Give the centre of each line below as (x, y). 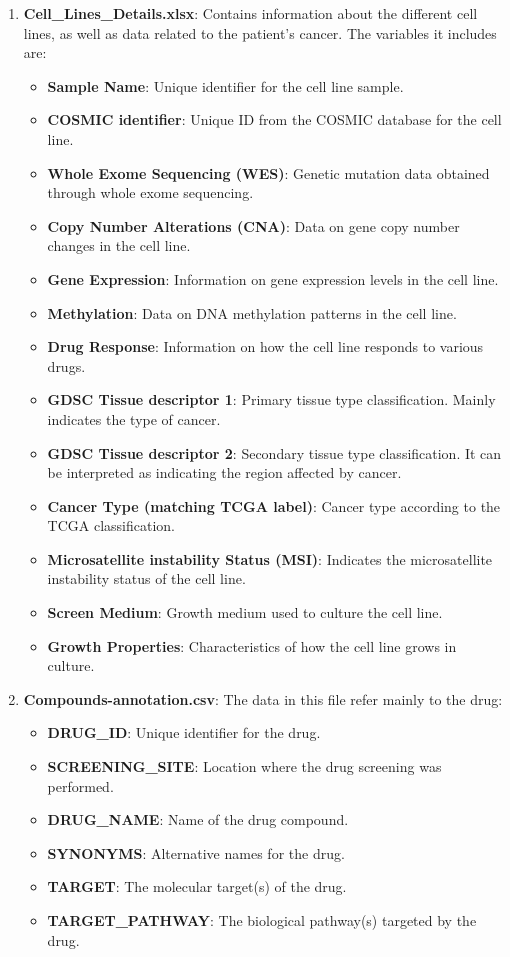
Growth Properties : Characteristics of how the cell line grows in (252, 645)
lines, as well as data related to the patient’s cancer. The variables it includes (260, 32)
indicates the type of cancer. (134, 418)
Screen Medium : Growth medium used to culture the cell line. (245, 612)
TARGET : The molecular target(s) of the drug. (197, 886)
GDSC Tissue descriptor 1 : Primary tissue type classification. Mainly (271, 399)
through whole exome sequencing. (150, 192)
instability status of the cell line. (146, 578)
